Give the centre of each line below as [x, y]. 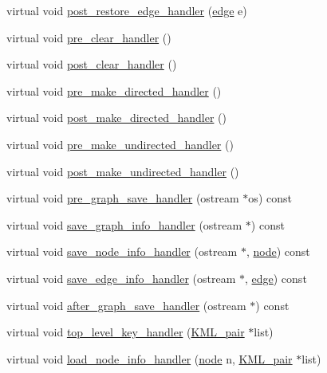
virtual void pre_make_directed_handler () [114, 90]
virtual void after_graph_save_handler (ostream [126, 305]
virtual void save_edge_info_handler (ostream [121, 278]
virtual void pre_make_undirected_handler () [120, 144]
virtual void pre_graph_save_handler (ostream [123, 198]
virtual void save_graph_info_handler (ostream [124, 224]
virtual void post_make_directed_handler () [116, 118]
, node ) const [278, 251]
